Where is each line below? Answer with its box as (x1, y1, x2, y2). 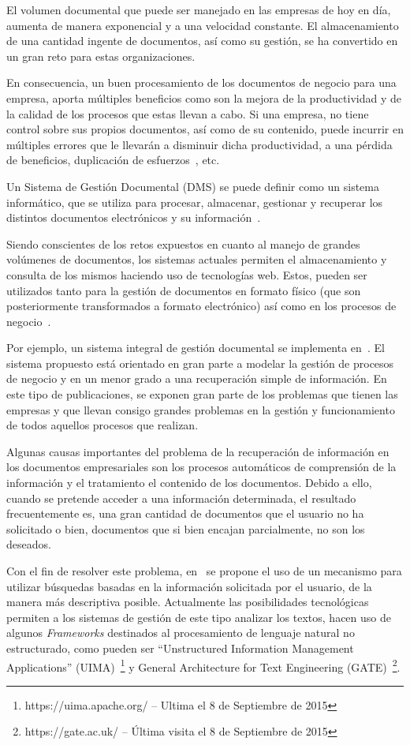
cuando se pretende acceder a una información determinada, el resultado (6, 489, 356, 506)
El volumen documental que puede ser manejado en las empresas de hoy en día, (6, 2, 391, 17)
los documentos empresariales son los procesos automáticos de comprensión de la (6, 459, 397, 475)
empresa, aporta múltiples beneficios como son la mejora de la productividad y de (6, 89, 401, 106)
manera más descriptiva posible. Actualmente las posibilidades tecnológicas (6, 593, 369, 610)
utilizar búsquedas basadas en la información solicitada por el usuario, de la (6, 578, 372, 594)
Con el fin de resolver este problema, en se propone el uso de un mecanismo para (6, 563, 402, 578)
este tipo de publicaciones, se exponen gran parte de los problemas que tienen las (6, 386, 398, 402)
